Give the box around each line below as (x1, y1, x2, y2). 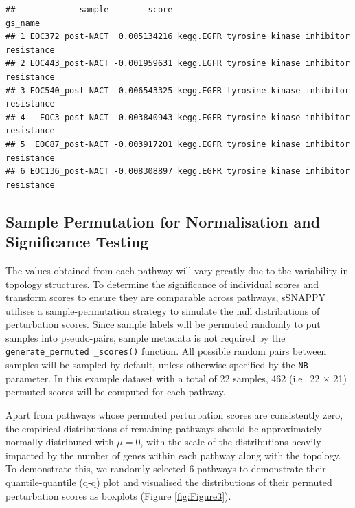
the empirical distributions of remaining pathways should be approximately (5, 421, 322, 435)
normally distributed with (5, 434, 114, 449)
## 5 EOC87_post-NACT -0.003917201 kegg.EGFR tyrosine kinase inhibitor (5, 139, 350, 149)
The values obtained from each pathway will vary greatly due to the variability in (5, 263, 349, 277)
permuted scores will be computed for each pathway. (5, 384, 226, 399)
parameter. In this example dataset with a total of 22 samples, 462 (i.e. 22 (5, 371, 320, 385)
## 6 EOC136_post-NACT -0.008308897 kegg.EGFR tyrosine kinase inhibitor (5, 166, 350, 177)
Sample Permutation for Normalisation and (5, 210, 321, 232)
